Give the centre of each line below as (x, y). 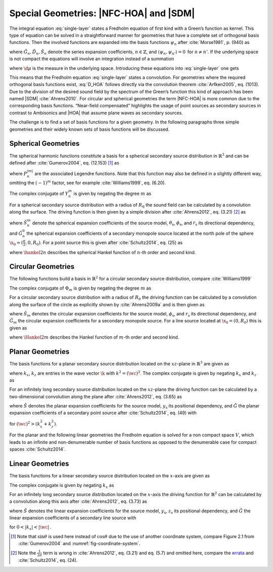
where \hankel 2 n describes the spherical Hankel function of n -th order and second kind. (103, 252)
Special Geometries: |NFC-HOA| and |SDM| (102, 13)
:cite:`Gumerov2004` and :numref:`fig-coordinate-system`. (79, 544)
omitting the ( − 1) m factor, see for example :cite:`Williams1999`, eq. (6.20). (88, 182)
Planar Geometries (39, 352)
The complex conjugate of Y (39, 194)
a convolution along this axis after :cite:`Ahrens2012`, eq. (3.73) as (78, 502)
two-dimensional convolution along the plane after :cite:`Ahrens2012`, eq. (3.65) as (96, 396)
